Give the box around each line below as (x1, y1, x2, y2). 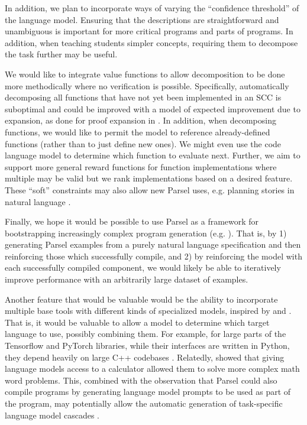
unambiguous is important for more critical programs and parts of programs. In (5, 25, 293, 37)
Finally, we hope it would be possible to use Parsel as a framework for (5, 215, 259, 228)
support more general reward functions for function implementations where (5, 160, 277, 173)
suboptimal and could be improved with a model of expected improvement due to (5, 102, 300, 115)
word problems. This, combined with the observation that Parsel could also (5, 374, 277, 386)
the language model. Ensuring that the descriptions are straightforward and (5, 13, 279, 25)
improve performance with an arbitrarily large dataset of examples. (5, 273, 248, 286)
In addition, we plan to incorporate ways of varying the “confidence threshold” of (5, 2, 299, 14)
